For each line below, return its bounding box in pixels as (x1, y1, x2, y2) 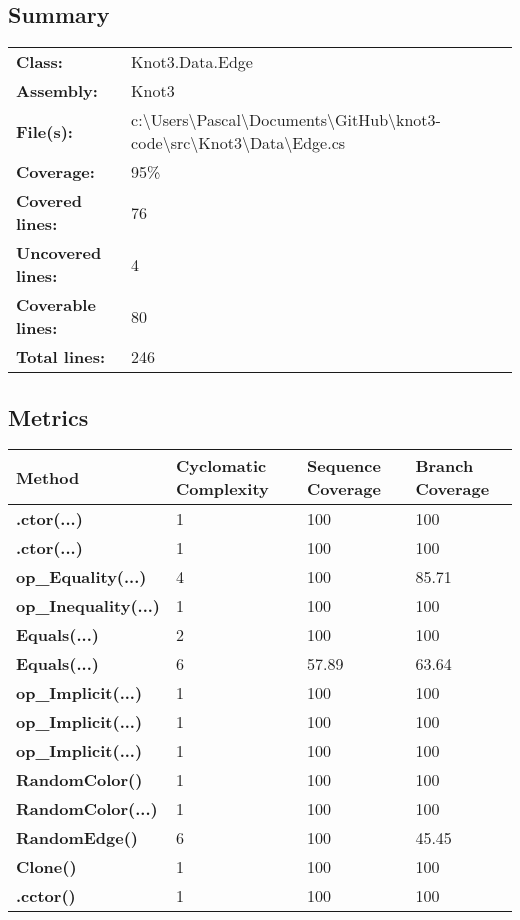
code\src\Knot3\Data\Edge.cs (131, 131, 346, 155)
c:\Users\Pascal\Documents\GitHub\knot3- (131, 108, 441, 132)
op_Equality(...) (16, 565, 147, 589)
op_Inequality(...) (16, 594, 161, 618)
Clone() (16, 855, 77, 879)
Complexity (176, 477, 269, 501)
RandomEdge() (16, 826, 138, 850)
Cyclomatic (176, 454, 267, 478)
